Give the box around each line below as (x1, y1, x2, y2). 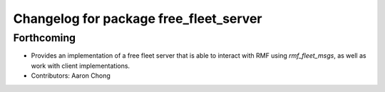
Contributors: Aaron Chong (31, 71, 111, 80)
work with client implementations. (31, 61, 130, 70)
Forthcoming (13, 31, 76, 44)
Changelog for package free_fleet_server (13, 11, 262, 26)
